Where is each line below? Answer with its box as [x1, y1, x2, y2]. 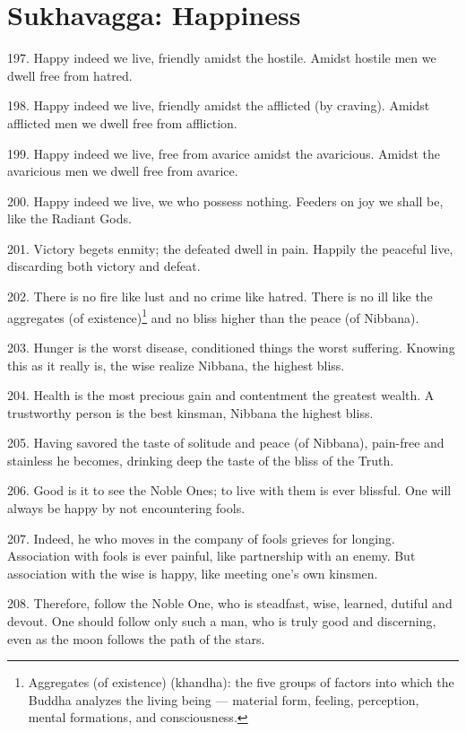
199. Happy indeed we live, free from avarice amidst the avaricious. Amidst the [7, 144, 440, 162]
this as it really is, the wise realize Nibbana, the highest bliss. [7, 355, 345, 374]
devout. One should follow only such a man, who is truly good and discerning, [7, 612, 436, 631]
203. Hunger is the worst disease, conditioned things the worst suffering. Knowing [7, 337, 455, 356]
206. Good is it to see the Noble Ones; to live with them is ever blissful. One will [7, 481, 452, 500]
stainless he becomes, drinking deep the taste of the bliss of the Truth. [7, 450, 394, 469]
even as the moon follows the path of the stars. [7, 629, 265, 648]
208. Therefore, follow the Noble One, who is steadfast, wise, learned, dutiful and [7, 594, 453, 613]
